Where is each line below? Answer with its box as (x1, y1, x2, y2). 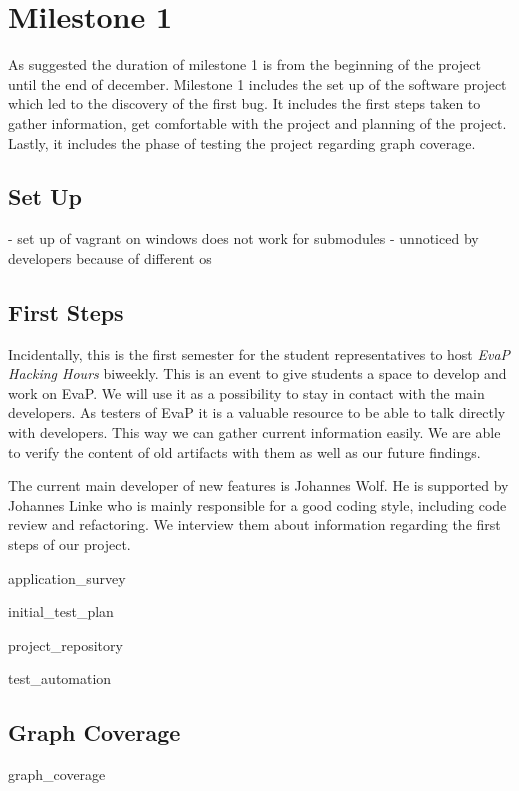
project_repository (8, 634, 123, 655)
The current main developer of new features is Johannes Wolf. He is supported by (8, 475, 509, 496)
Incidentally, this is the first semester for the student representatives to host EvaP (8, 343, 511, 364)
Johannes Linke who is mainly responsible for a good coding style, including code (8, 494, 507, 515)
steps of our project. (8, 534, 131, 555)
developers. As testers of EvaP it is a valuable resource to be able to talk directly (8, 402, 506, 423)
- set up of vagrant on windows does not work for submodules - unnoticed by (8, 228, 479, 249)
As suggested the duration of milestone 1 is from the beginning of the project (8, 54, 482, 75)
